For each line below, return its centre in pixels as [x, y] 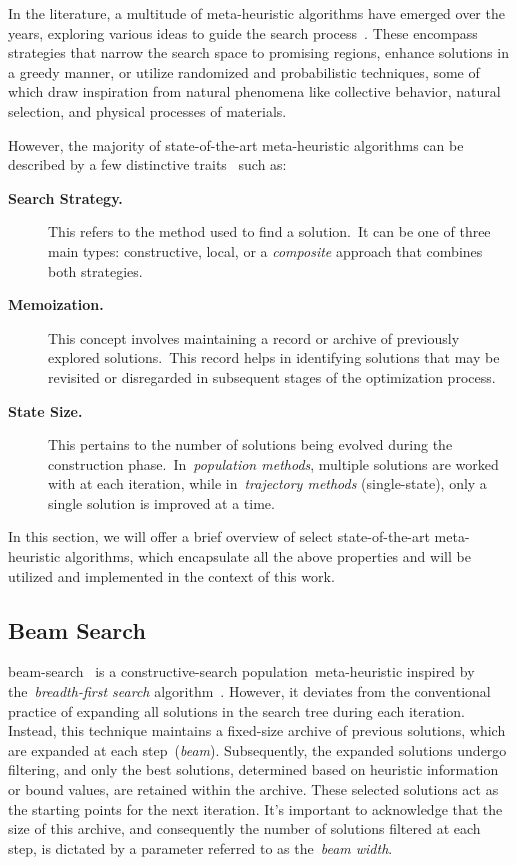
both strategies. [95, 270]
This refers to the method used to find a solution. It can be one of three [269, 231]
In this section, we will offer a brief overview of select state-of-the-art [219, 536]
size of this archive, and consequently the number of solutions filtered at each [244, 828]
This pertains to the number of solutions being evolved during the [250, 444]
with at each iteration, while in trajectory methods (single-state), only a [267, 483]
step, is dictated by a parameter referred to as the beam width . [200, 847]
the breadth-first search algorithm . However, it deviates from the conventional [249, 691]
